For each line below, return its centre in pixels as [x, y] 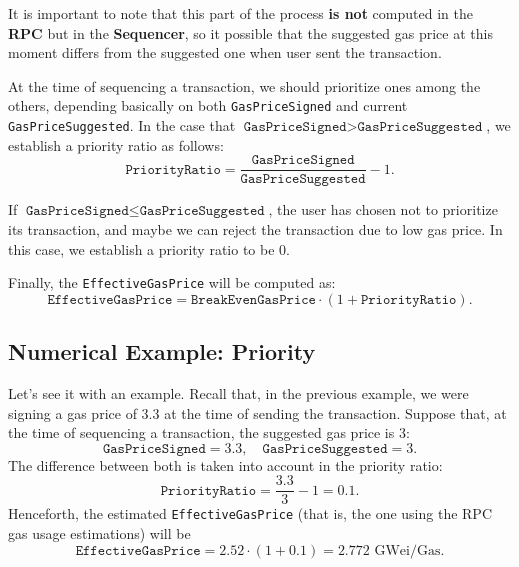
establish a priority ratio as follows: [116, 144]
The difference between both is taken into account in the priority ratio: [225, 464]
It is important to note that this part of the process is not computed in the [240, 13]
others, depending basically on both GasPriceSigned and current [208, 105]
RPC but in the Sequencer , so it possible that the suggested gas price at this [250, 32]
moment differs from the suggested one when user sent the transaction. [225, 52]
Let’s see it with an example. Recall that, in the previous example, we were [238, 392]
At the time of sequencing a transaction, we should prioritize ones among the [244, 85]
